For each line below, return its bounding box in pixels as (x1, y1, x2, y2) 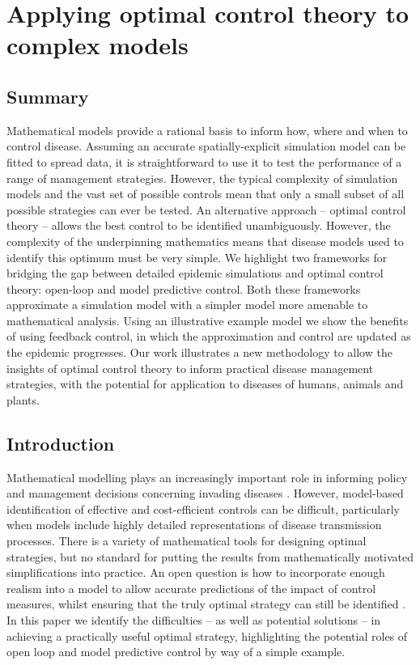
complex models (6, 28, 189, 61)
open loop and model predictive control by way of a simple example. (6, 643, 346, 660)
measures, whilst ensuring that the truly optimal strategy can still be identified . (6, 595, 405, 612)
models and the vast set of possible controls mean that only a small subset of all (6, 185, 405, 202)
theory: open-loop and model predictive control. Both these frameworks (6, 280, 361, 297)
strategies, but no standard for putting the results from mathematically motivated (6, 548, 414, 565)
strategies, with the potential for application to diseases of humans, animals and (6, 375, 404, 392)
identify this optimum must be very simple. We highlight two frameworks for (6, 248, 388, 265)
